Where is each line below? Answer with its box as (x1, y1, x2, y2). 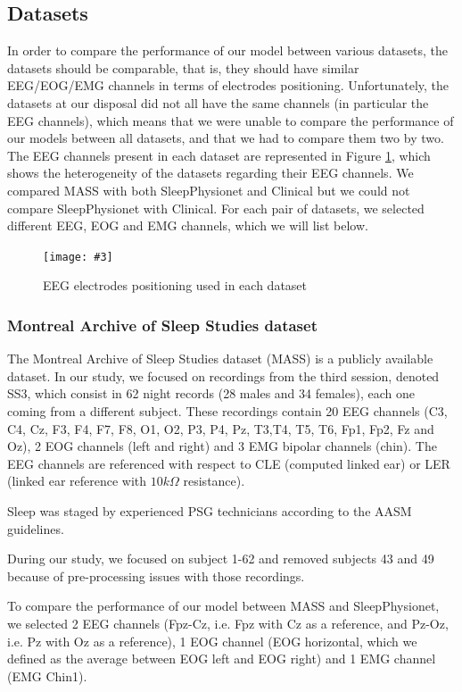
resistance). (183, 471, 245, 490)
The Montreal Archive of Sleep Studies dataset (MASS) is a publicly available (7, 349, 433, 368)
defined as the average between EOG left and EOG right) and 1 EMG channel (7, 649, 436, 668)
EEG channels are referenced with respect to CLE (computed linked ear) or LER (7, 454, 450, 472)
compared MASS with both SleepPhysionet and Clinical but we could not (7, 180, 410, 199)
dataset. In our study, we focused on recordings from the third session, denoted (7, 366, 440, 385)
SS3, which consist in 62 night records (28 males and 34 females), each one (7, 384, 415, 403)
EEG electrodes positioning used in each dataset (43, 276, 308, 295)
